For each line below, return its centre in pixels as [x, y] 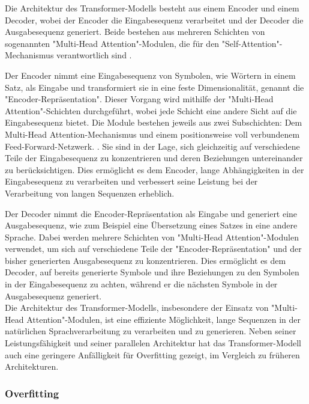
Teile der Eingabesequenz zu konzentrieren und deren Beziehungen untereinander [154, 158]
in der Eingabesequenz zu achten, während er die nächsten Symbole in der [141, 284]
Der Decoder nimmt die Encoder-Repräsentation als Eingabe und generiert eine [151, 213]
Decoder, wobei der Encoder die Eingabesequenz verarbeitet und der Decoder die [154, 20]
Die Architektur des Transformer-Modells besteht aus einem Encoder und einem [152, 8]
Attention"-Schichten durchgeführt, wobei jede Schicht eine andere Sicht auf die [151, 110]
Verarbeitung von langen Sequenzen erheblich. [90, 193]
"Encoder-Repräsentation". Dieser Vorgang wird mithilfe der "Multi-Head [139, 99]
